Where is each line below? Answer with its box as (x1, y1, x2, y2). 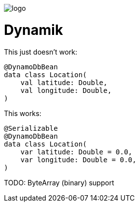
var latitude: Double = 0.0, (20, 147, 133, 156)
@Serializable (4, 124, 58, 132)
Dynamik (4, 21, 63, 38)
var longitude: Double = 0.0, (20, 155, 137, 164)
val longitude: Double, (20, 86, 112, 94)
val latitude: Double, (20, 78, 108, 87)
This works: (4, 109, 42, 118)
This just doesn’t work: (4, 47, 78, 56)
